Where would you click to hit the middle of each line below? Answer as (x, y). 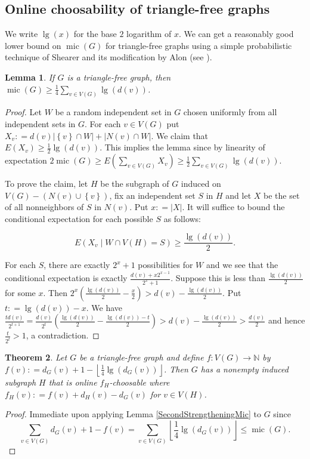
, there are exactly (77, 265)
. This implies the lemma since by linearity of (182, 147)
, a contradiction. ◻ (63, 335)
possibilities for (165, 265)
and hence (286, 320)
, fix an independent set (152, 195)
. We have (104, 307)
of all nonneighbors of (44, 207)
